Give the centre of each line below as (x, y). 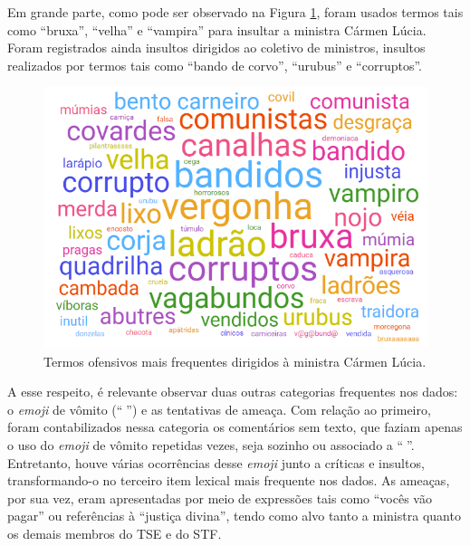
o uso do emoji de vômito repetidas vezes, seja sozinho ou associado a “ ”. (211, 445)
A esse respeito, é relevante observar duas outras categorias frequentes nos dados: (233, 392)
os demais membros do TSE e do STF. (115, 534)
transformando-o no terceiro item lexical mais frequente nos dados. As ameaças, (229, 480)
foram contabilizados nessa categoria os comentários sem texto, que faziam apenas (235, 427)
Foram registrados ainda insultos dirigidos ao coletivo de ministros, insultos (216, 48)
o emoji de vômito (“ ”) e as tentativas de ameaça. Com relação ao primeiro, (219, 409)
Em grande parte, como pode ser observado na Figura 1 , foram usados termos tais (235, 12)
